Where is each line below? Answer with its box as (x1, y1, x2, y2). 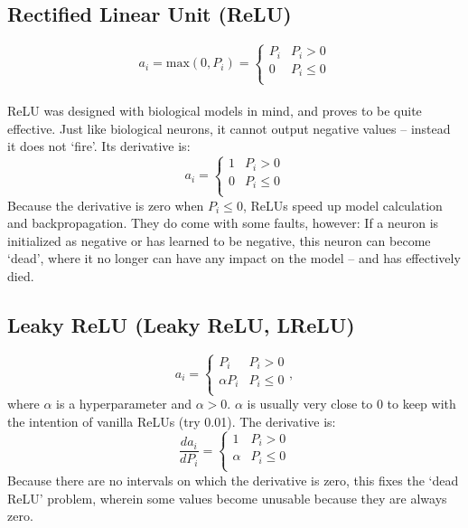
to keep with (387, 394, 456, 413)
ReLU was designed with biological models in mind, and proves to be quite (7, 101, 422, 120)
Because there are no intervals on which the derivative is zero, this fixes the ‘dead (7, 470, 459, 489)
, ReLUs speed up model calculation (242, 195, 443, 214)
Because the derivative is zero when (7, 195, 204, 214)
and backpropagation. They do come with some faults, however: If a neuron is (7, 213, 439, 232)
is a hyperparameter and (56, 394, 192, 413)
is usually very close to (247, 394, 373, 413)
